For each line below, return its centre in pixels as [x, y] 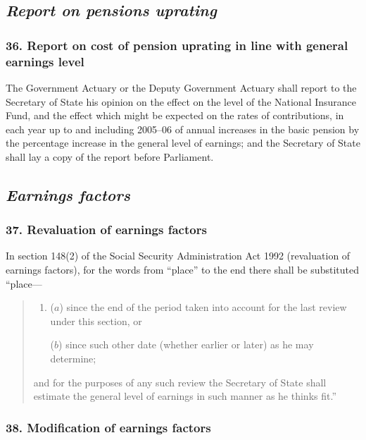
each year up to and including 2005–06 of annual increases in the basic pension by [183, 129]
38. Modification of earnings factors [108, 427]
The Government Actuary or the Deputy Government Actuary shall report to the [181, 87]
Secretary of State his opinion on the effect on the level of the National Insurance [181, 101]
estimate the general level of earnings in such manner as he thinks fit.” [185, 396]
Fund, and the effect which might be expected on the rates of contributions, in [175, 115]
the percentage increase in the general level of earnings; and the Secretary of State [183, 143]
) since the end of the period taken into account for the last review [203, 307]
